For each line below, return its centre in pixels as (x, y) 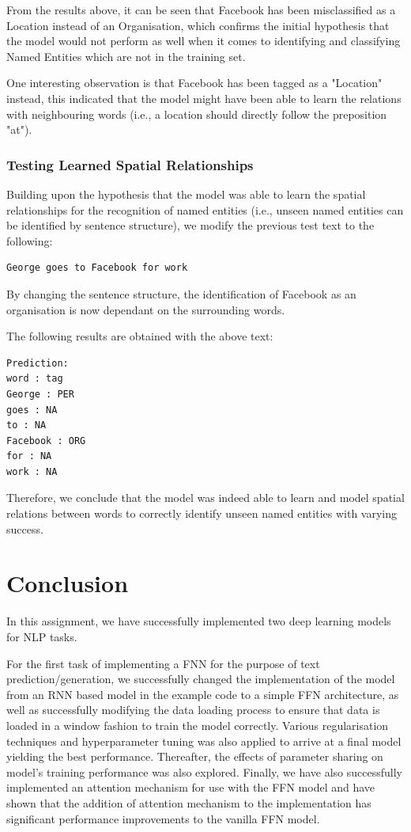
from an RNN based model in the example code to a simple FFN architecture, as (203, 694)
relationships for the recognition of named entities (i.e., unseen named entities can (205, 209)
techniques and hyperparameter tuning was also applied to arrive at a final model (204, 741)
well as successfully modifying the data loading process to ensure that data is (193, 710)
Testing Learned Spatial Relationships (130, 164)
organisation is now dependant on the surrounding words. (146, 309)
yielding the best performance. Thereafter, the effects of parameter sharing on (195, 756)
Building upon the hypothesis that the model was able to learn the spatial (186, 194)
